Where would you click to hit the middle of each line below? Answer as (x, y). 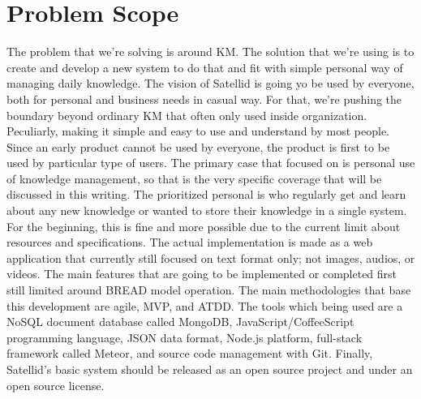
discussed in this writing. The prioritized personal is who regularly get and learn (206, 194)
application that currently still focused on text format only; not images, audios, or (211, 257)
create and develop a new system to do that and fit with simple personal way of (205, 67)
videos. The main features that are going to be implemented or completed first (202, 274)
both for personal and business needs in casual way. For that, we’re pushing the (204, 99)
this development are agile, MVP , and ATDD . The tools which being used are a (205, 305)
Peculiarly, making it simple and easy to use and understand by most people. (198, 131)
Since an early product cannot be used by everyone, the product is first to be (198, 146)
